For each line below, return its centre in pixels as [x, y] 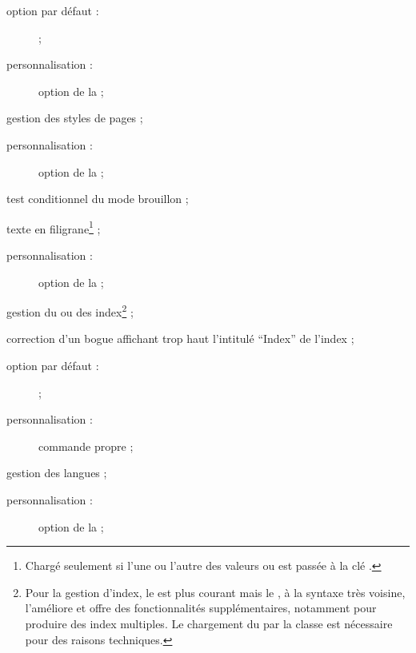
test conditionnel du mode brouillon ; [98, 199]
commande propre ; [86, 446]
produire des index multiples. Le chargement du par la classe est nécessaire [209, 623]
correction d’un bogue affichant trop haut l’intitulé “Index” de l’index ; [180, 338]
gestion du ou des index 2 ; [70, 311]
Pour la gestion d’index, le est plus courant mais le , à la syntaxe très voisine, [215, 592]
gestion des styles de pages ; [75, 118]
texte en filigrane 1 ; [54, 227]
